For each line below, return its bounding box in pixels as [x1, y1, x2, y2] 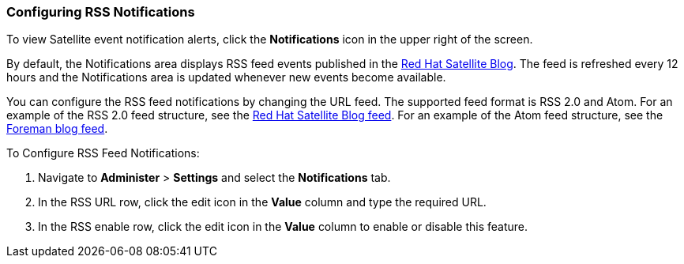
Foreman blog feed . [6, 122, 108, 136]
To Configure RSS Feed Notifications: [6, 146, 200, 160]
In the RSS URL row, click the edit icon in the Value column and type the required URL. [38, 195, 487, 209]
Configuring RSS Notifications [6, 4, 195, 20]
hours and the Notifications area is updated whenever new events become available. [6, 70, 446, 85]
